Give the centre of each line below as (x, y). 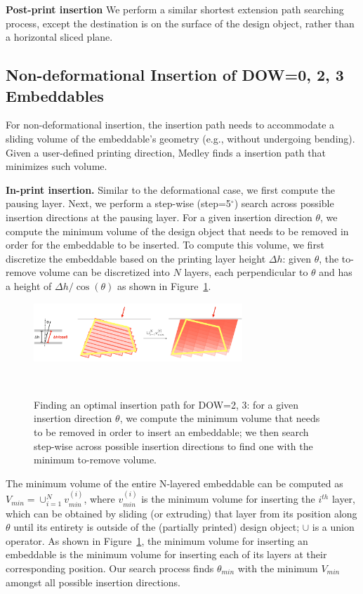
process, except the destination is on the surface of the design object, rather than (180, 23)
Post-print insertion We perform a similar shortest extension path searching (175, 9)
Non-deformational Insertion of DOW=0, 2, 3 (175, 75)
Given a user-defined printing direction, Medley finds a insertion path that (166, 152)
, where (99, 499)
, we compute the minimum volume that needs (220, 418)
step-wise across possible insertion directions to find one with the (173, 445)
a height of (29, 285)
